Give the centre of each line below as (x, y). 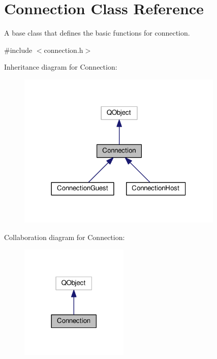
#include (18, 50)
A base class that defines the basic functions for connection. (97, 33)
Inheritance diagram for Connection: (61, 67)
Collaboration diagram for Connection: (65, 237)
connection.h (64, 50)
